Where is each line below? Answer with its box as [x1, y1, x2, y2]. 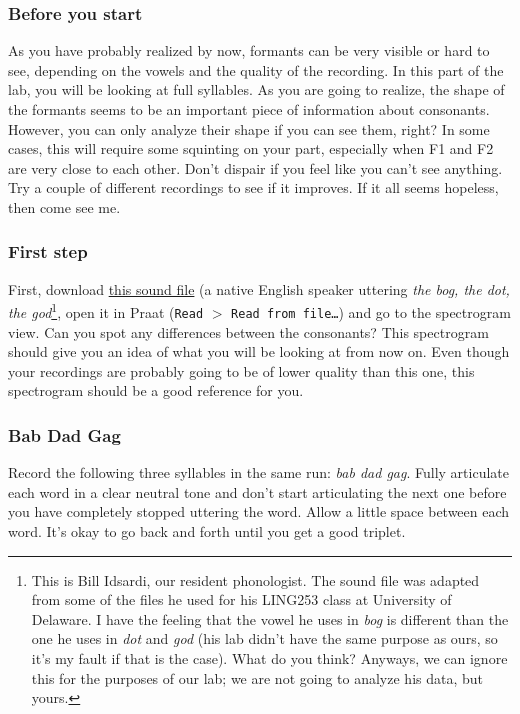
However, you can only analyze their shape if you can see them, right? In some [8, 118, 490, 139]
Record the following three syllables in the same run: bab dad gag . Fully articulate [8, 462, 509, 483]
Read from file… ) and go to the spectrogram [231, 302, 511, 323]
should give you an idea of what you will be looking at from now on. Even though [8, 341, 510, 362]
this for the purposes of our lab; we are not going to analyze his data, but [31, 667, 484, 688]
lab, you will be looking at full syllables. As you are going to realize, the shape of [8, 79, 505, 100]
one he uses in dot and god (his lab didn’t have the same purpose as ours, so [31, 628, 498, 649]
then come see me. [8, 196, 121, 217]
